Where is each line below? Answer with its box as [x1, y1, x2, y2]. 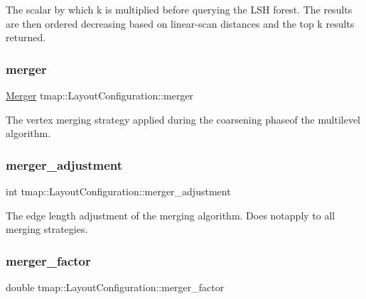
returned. [6, 30, 46, 45]
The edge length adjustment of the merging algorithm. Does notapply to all [6, 207, 335, 222]
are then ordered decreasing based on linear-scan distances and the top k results [6, 16, 355, 31]
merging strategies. [6, 222, 88, 237]
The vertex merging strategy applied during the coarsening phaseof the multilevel [6, 112, 360, 126]
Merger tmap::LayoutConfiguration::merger [6, 88, 194, 102]
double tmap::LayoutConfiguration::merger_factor [6, 280, 225, 294]
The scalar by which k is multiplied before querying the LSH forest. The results [6, 2, 352, 16]
